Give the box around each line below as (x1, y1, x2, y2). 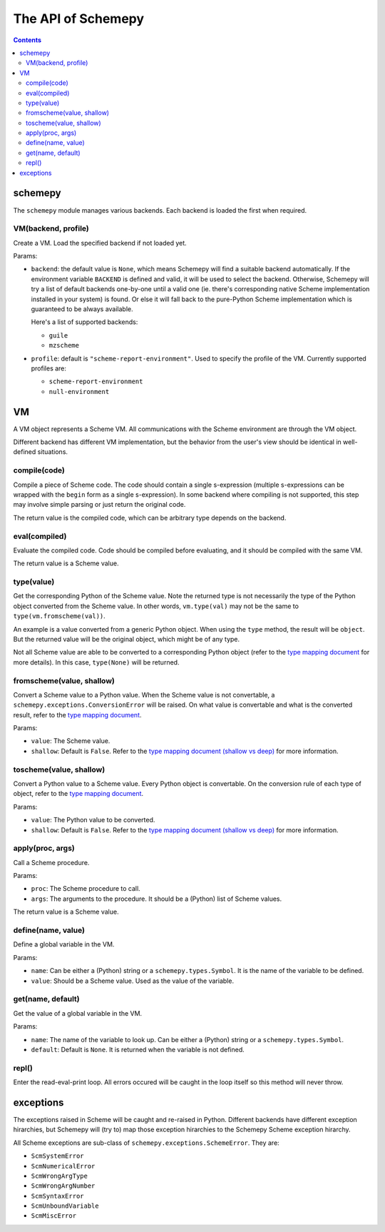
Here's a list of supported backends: (31, 318, 138, 326)
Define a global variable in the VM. (13, 940, 115, 949)
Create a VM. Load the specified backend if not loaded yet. (13, 238, 187, 247)
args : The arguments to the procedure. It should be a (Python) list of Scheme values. (31, 894, 282, 903)
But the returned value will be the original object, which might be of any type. (13, 635, 240, 643)
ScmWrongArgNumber (31, 1182, 96, 1190)
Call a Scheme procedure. (13, 858, 90, 867)
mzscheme (48, 341, 80, 350)
